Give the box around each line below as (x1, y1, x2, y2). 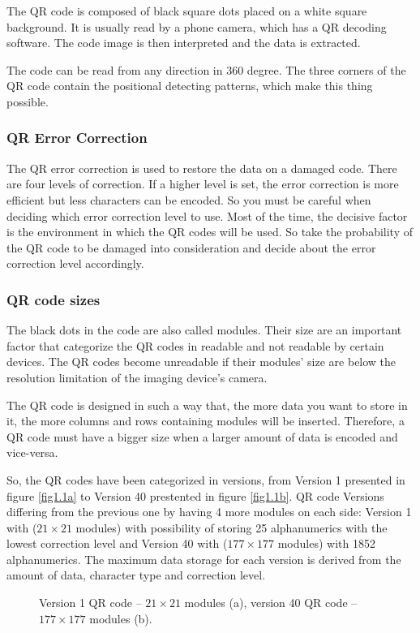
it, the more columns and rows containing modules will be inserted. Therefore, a (6, 412, 405, 429)
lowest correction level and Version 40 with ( (6, 535, 228, 552)
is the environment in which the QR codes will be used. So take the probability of (6, 223, 414, 240)
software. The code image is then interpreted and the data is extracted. (6, 34, 361, 51)
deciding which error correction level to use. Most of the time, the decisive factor (6, 207, 408, 224)
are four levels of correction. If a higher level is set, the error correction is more (6, 175, 399, 192)
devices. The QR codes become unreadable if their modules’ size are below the (6, 353, 396, 370)
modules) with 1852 (277, 535, 375, 552)
